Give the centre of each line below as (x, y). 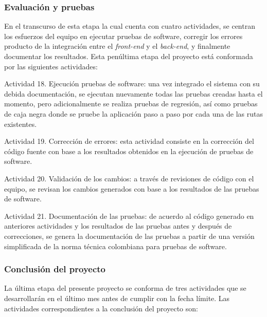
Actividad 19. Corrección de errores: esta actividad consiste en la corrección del (129, 141)
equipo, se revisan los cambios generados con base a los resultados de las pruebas (132, 188)
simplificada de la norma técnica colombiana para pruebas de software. (115, 246)
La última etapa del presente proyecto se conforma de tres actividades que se (125, 288)
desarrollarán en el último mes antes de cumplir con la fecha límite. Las (117, 298)
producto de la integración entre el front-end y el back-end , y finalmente (117, 46)
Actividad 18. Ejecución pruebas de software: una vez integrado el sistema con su (132, 83)
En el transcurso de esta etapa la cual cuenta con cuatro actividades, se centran (130, 26)
